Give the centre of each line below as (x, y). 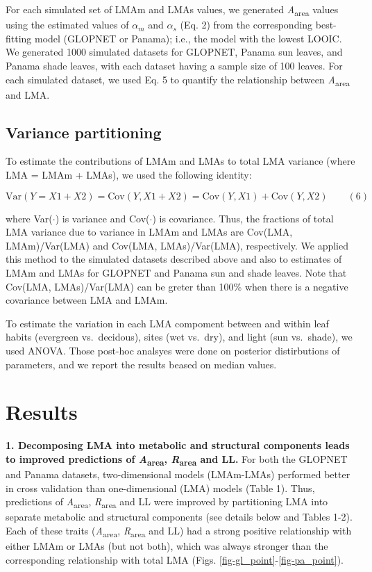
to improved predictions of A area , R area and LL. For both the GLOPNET (177, 459)
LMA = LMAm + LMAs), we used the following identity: (129, 175)
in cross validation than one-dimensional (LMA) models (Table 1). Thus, (160, 488)
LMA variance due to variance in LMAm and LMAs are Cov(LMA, (149, 232)
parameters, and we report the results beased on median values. (141, 364)
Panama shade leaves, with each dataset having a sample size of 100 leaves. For (174, 65)
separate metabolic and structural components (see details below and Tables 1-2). (179, 517)
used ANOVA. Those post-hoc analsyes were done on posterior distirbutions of (173, 350)
